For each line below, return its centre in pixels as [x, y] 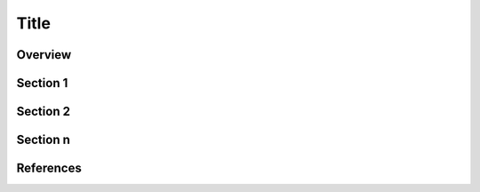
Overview [44, 55]
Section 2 [44, 112]
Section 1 [42, 83]
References [49, 168]
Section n [43, 140]
